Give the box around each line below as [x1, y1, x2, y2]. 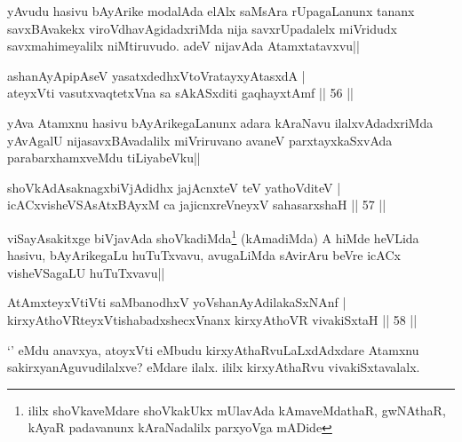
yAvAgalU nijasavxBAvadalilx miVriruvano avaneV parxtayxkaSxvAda [7, 130, 393, 149]
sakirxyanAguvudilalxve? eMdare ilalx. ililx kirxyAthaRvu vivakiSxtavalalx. [7, 358, 420, 376]
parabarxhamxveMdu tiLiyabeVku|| [7, 148, 201, 167]
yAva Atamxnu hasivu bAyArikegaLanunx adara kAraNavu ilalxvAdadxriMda [7, 113, 434, 131]
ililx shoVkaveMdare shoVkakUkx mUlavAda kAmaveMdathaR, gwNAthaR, [28, 400, 446, 419]
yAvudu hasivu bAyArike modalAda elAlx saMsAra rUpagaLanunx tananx [7, 2, 415, 20]
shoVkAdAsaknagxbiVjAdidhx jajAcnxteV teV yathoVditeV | [7, 178, 341, 196]
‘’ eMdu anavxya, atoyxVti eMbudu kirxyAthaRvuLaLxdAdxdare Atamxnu [7, 340, 419, 359]
